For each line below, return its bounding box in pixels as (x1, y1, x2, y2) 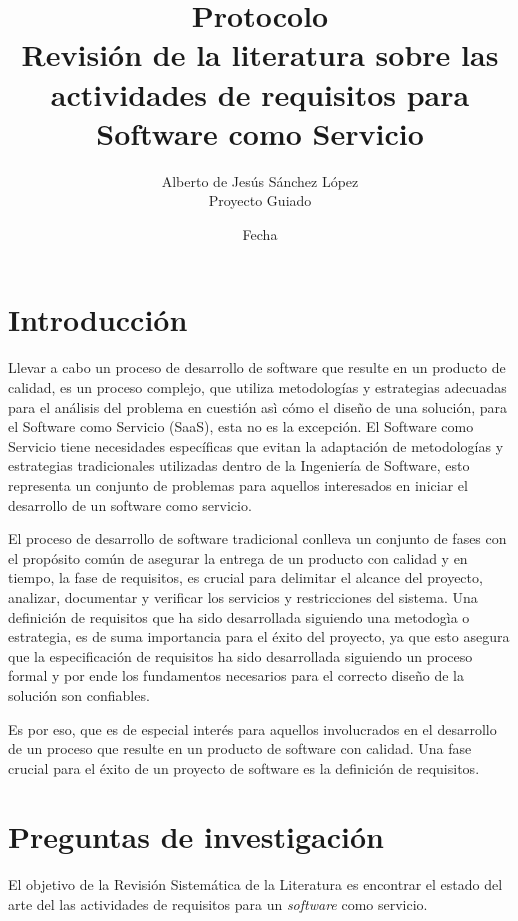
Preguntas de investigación (8, 816, 384, 857)
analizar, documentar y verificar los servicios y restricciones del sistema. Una (8, 586, 478, 607)
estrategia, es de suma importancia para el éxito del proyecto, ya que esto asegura (8, 626, 510, 647)
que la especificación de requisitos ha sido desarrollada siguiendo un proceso (8, 645, 473, 666)
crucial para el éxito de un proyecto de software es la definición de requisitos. (8, 757, 480, 778)
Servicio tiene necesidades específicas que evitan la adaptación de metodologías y (8, 435, 504, 456)
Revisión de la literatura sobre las (21, 34, 499, 75)
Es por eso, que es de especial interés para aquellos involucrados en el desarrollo (8, 718, 497, 739)
